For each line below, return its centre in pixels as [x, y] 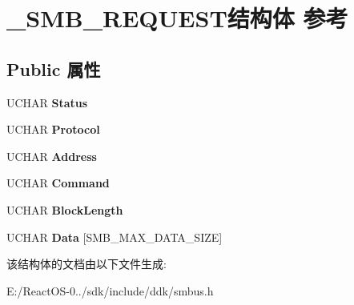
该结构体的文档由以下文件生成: [86, 264]
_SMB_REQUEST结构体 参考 [177, 18]
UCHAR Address [52, 156]
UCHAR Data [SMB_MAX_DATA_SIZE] [115, 237]
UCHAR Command [58, 183]
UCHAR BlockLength [65, 209]
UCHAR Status [47, 102]
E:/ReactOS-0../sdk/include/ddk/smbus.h [110, 290]
